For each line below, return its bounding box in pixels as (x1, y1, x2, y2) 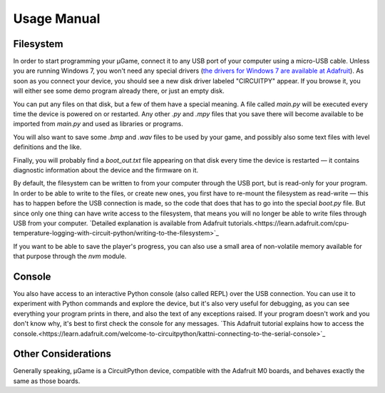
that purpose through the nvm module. (13, 252, 127, 260)
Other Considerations (13, 348, 112, 360)
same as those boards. (13, 377, 81, 385)
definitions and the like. (13, 143, 82, 151)
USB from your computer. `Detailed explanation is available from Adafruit (13, 218, 227, 228)
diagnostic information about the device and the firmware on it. (13, 165, 199, 174)
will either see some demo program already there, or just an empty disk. (13, 86, 225, 96)
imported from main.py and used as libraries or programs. (13, 120, 183, 128)
